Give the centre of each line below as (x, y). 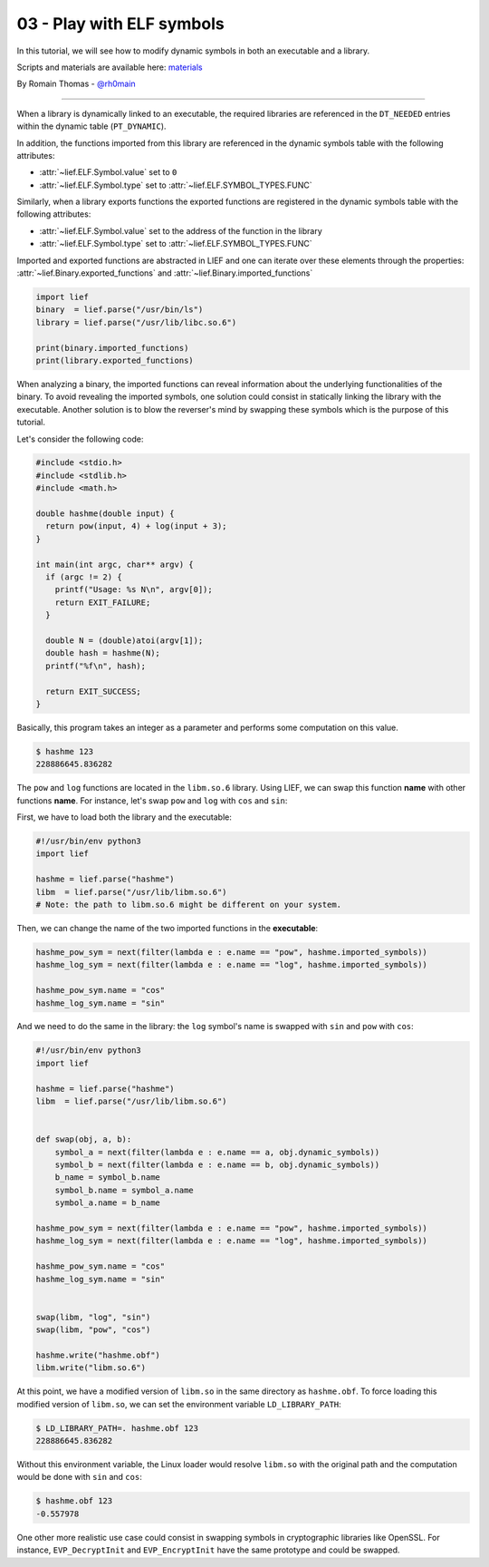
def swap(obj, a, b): (84, 1139)
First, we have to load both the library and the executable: (125, 817)
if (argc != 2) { (84, 577)
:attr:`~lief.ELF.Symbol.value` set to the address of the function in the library (181, 230)
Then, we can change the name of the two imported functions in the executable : (168, 928)
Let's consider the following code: (80, 439)
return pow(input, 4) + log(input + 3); (136, 526)
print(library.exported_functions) (115, 360)
